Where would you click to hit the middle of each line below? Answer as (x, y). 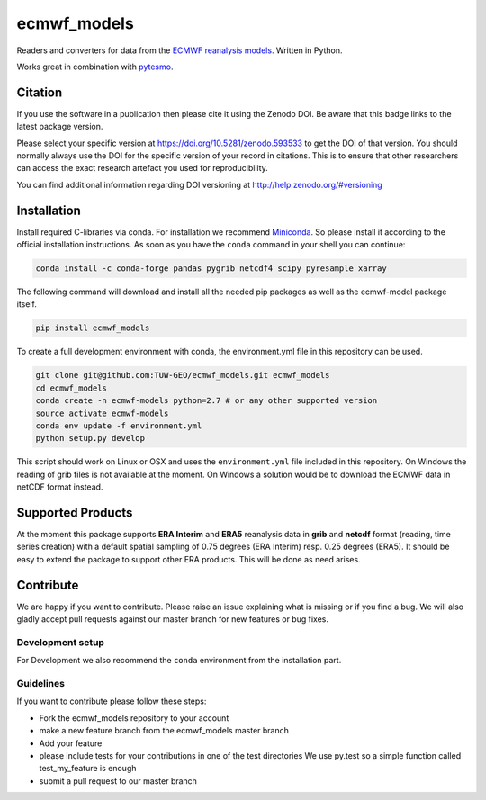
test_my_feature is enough (88, 769)
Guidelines (40, 684)
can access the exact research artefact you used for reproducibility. (143, 168)
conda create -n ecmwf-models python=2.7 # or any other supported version (207, 401)
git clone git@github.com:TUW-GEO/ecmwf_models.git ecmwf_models (183, 375)
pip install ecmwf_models (93, 328)
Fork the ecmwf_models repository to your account (134, 718)
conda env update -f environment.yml (119, 426)
